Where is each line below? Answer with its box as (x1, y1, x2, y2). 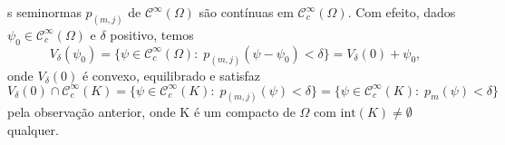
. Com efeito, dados (347, 3, 456, 21)
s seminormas (7, 3, 82, 21)
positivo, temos (110, 24, 194, 43)
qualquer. (7, 121, 59, 140)
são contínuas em (199, 3, 294, 21)
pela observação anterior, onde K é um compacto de (7, 102, 296, 121)
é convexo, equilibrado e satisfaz (82, 65, 261, 84)
